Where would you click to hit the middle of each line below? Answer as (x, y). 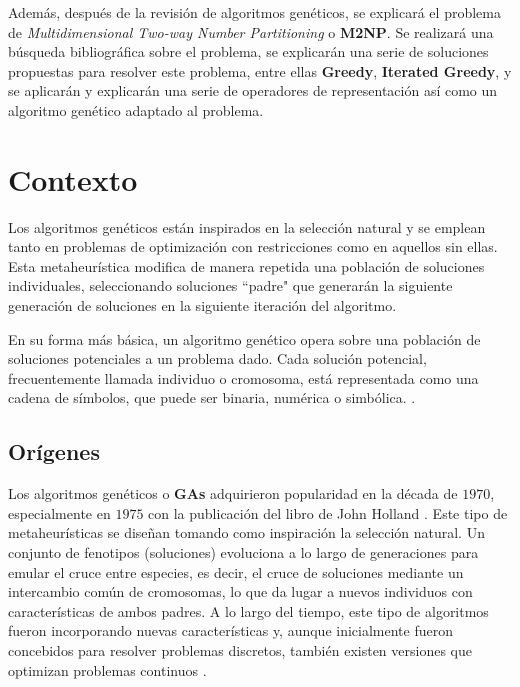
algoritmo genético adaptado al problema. (136, 109)
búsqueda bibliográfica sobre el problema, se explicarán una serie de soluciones (248, 51)
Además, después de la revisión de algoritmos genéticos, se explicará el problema (254, 12)
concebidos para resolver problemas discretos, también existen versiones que (240, 649)
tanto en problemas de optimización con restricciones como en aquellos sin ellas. (253, 246)
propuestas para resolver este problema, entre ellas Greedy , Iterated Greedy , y (260, 70)
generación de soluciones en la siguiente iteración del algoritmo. (202, 305)
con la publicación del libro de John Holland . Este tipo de (328, 512)
